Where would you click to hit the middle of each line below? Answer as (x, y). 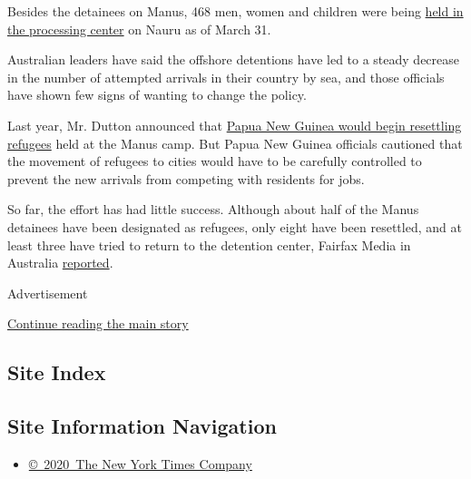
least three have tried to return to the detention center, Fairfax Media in (209, 244)
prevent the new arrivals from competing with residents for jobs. (186, 178)
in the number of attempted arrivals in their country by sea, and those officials (226, 77)
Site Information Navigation (142, 426)
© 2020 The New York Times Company (140, 463)
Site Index (57, 372)
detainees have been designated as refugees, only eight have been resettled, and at (235, 226)
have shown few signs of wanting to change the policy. (157, 95)
